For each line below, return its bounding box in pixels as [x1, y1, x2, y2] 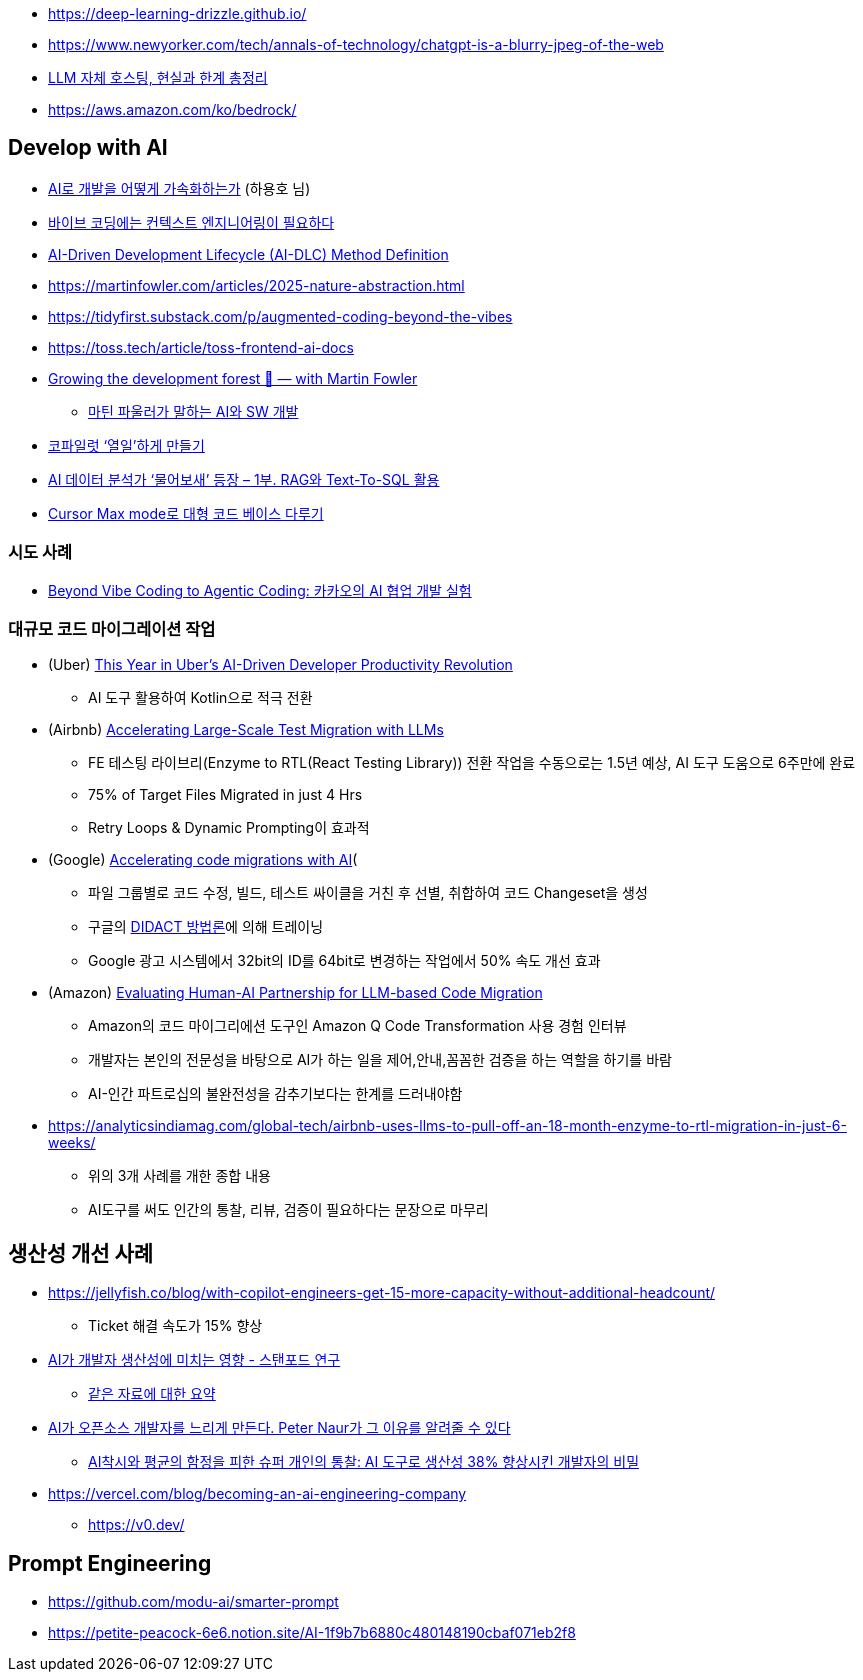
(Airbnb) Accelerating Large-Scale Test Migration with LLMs [48, 721, 444, 739]
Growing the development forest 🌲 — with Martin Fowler [48, 369, 418, 387]
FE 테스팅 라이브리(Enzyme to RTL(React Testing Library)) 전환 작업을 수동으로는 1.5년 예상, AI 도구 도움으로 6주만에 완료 [88, 754, 856, 772]
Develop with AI [8, 135, 168, 161]
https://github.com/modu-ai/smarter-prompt [48, 1593, 339, 1611]
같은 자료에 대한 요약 [88, 1385, 216, 1403]
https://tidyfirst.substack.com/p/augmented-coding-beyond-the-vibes [48, 307, 513, 325]
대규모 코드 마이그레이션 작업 [8, 618, 216, 639]
